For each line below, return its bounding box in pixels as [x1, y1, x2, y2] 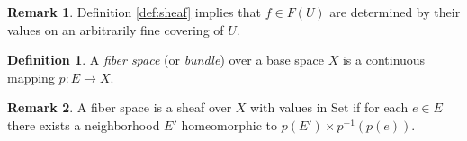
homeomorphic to [181, 115, 278, 134]
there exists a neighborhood [7, 115, 160, 134]
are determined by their [329, 3, 461, 21]
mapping [7, 67, 55, 86]
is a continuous [342, 50, 426, 69]
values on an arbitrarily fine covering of [7, 20, 224, 39]
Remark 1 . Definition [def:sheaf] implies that [7, 3, 261, 21]
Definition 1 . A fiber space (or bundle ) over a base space [7, 50, 325, 69]
